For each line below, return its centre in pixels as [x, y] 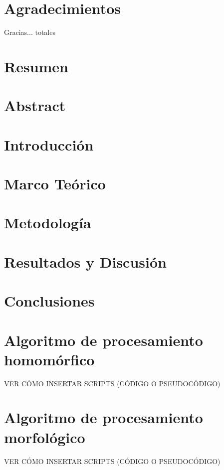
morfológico [45, 437]
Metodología [48, 223]
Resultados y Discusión [85, 261]
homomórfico [49, 359]
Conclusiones [49, 301]
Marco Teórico [55, 184]
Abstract [35, 105]
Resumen [36, 66]
